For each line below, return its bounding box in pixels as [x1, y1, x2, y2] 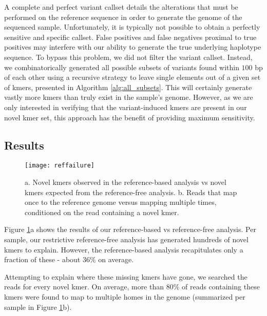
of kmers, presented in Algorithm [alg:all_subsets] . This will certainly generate [4, 81, 252, 92]
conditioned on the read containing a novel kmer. [25, 206, 179, 217]
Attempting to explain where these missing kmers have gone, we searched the [4, 271, 247, 282]
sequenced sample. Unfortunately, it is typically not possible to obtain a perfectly [4, 22, 260, 32]
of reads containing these [182, 281, 260, 292]
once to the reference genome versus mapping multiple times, [25, 197, 217, 207]
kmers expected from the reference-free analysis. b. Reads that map [25, 186, 237, 197]
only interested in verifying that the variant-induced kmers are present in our [4, 101, 247, 112]
